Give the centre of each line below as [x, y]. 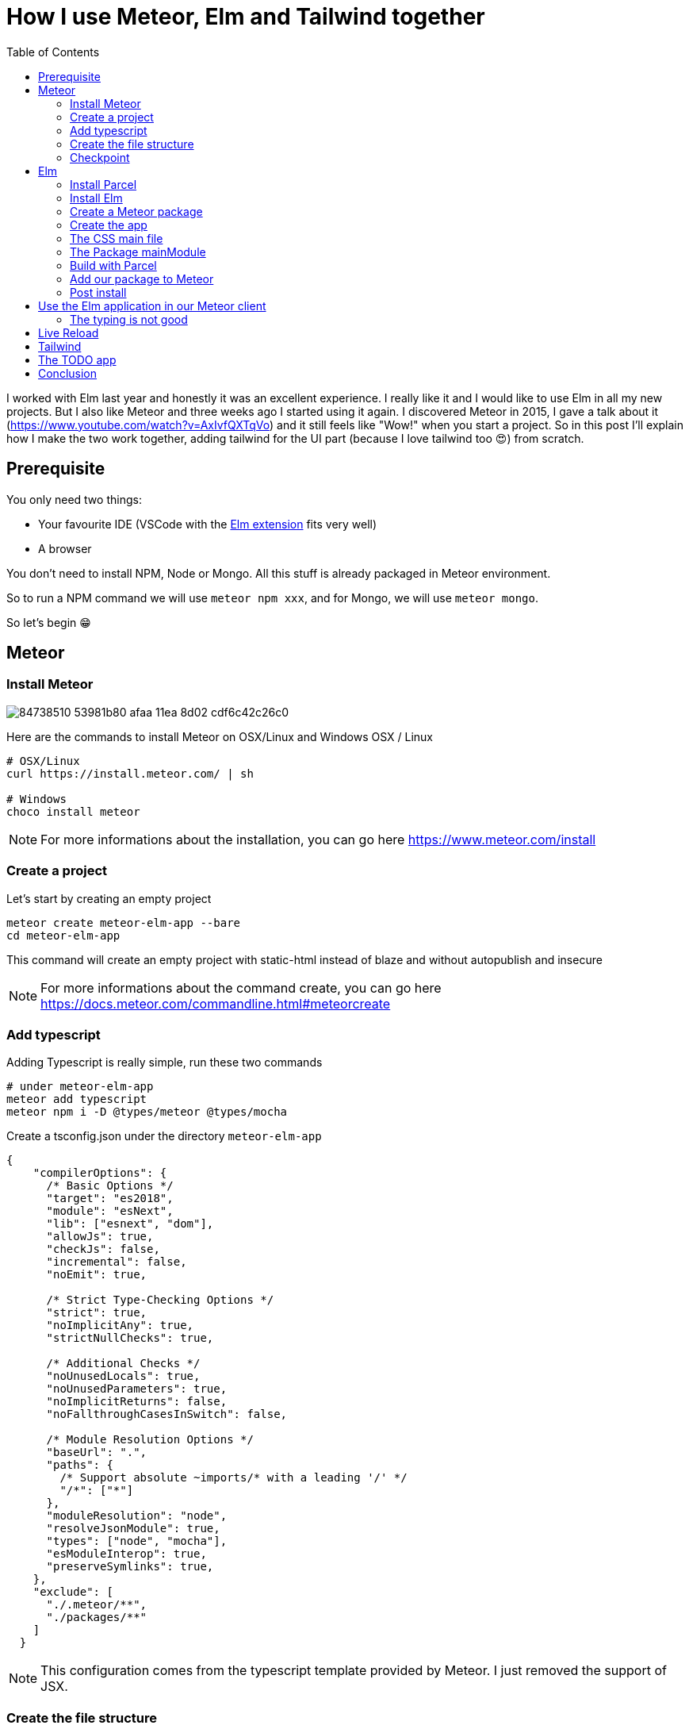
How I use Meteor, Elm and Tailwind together [246, 17]
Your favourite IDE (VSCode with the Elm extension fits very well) [208, 524]
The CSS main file [117, 238]
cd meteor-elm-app [63, 935]
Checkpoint [100, 157]
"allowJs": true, [100, 1237]
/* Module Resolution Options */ [150, 1440]
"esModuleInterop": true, [126, 1554]
